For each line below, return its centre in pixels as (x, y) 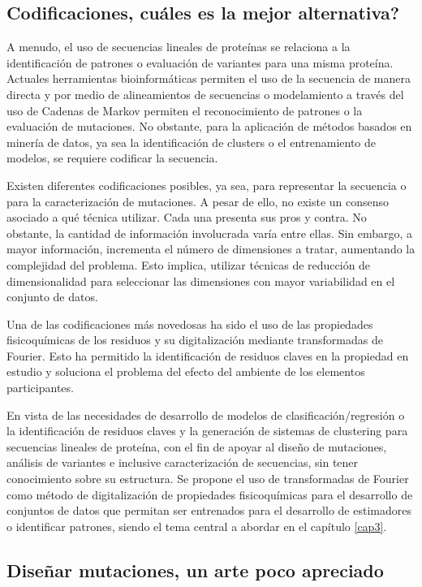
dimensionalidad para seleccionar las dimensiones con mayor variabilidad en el (201, 281)
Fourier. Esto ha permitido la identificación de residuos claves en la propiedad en (208, 355)
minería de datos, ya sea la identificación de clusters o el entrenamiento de (191, 142)
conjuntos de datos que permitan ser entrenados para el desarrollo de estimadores (209, 510)
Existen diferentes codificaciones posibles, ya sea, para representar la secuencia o (207, 185)
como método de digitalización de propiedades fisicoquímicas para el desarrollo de (210, 494)
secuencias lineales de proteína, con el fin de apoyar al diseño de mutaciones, (197, 446)
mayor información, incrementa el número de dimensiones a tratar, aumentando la (211, 249)
